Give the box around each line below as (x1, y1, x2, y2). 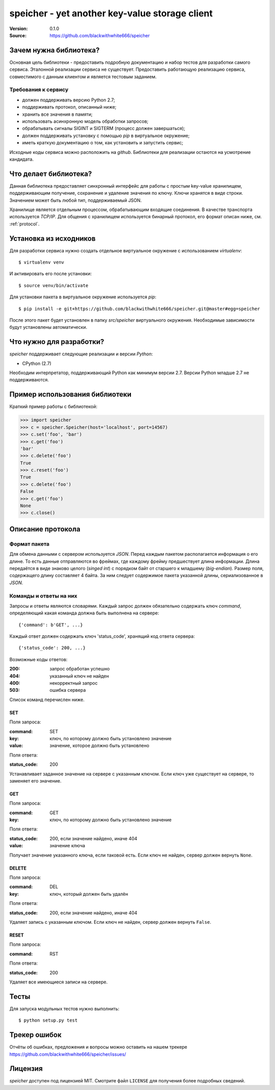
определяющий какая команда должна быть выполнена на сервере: (9, 610, 159, 616)
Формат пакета (9, 540, 50, 548)
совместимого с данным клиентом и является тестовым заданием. (9, 73, 157, 80)
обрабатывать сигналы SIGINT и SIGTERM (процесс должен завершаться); (22, 125, 185, 132)
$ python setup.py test (18, 1018, 78, 1023)
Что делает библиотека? (9, 169, 92, 178)
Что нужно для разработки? (9, 338, 104, 346)
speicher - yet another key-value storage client (9, 8, 213, 19)
